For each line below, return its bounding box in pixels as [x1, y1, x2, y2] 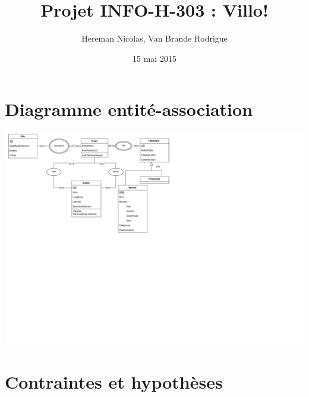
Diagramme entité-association [5, 97, 253, 121]
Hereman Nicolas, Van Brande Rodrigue [81, 32, 228, 45]
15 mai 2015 [133, 52, 176, 64]
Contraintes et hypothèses [5, 370, 223, 394]
